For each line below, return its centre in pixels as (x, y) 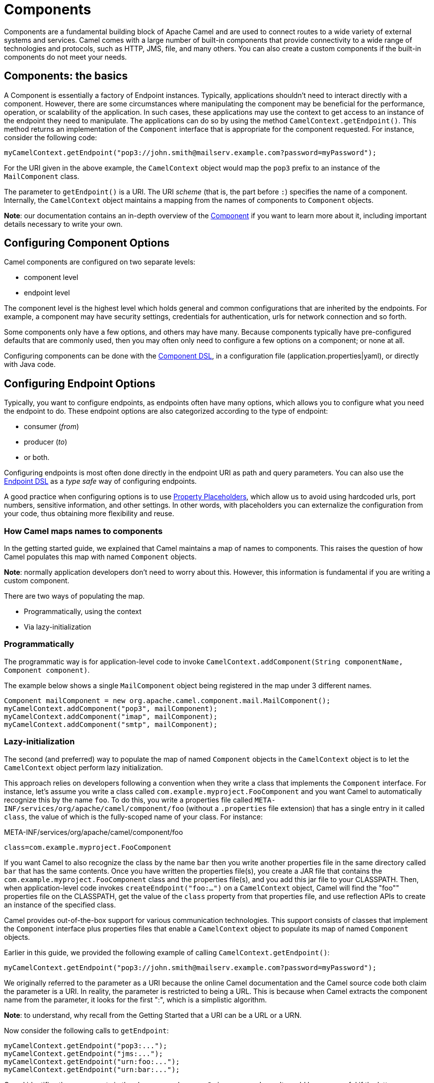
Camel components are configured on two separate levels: (100, 262)
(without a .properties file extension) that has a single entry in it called (305, 808)
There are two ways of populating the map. (74, 596)
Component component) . (47, 670)
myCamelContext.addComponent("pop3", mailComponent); (111, 708)
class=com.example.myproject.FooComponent (88, 847)
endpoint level (47, 293)
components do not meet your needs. (66, 57)
